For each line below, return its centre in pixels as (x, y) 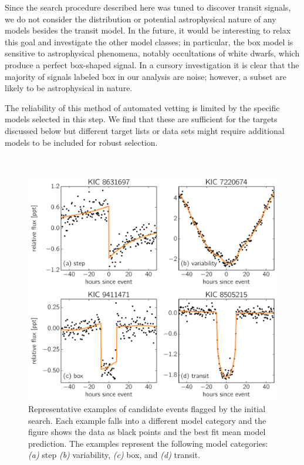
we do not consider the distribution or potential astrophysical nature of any (141, 19)
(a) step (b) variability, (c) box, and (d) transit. (114, 455)
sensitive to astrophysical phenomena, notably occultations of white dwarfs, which (152, 53)
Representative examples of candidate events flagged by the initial (147, 409)
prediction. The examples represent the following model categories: (148, 443)
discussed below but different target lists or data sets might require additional (145, 130)
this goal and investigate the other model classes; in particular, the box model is (149, 41)
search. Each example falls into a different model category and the (147, 420)
